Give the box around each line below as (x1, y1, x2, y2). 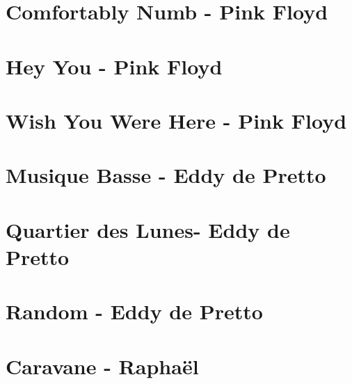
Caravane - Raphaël (6, 351, 199, 380)
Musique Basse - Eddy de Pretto (6, 161, 326, 189)
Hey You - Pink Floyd (6, 51, 223, 80)
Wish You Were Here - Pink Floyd (6, 106, 347, 134)
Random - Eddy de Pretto (6, 297, 263, 326)
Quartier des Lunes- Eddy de (6, 215, 290, 243)
